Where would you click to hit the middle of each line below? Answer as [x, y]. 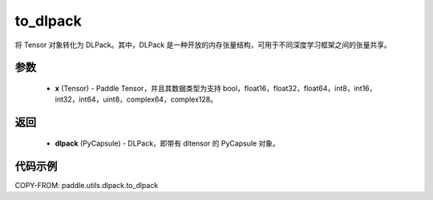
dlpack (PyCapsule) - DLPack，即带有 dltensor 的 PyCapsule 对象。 [168, 143]
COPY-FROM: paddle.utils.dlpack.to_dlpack [87, 185]
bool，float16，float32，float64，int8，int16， [299, 88]
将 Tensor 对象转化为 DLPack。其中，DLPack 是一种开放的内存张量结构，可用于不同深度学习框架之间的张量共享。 [203, 45]
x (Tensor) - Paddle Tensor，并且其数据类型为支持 [138, 88]
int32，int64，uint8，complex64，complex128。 [136, 99]
